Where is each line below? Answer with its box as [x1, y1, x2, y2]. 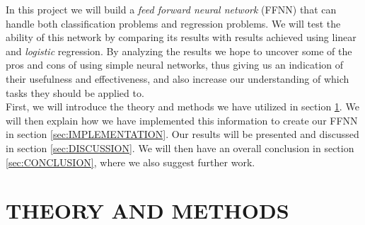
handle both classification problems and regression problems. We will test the [6, 16, 341, 30]
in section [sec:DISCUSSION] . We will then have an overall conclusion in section [6, 140, 354, 155]
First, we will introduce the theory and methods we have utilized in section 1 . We [6, 99, 359, 114]
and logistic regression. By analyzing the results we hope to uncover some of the [6, 43, 352, 58]
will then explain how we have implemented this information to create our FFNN [6, 112, 358, 127]
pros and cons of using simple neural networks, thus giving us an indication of [6, 57, 344, 72]
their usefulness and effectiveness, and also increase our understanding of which [6, 71, 349, 86]
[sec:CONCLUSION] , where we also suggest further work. [6, 154, 255, 169]
